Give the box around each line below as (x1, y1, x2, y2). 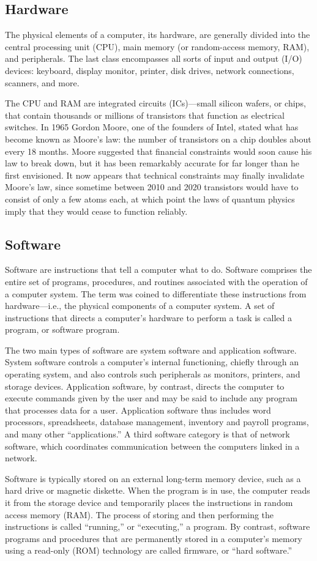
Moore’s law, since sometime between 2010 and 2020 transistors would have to (5, 180, 299, 193)
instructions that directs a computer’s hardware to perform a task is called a (5, 311, 292, 324)
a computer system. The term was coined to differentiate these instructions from (5, 287, 307, 300)
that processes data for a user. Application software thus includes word (5, 403, 271, 416)
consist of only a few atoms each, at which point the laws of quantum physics (5, 192, 295, 205)
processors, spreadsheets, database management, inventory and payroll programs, (5, 415, 309, 428)
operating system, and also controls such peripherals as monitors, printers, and (5, 368, 300, 381)
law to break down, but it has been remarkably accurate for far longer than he (5, 157, 300, 169)
